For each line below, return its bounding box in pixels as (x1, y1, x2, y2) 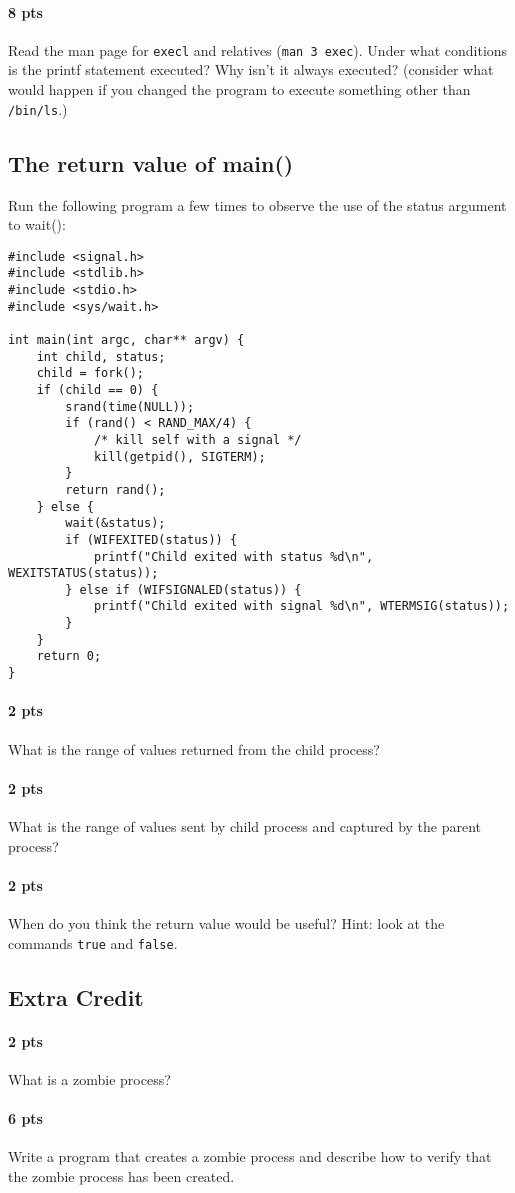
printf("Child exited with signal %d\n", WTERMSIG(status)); (93, 599, 510, 614)
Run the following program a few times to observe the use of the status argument (8, 194, 507, 215)
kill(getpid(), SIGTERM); (93, 449, 266, 464)
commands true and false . (8, 932, 178, 953)
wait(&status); (65, 516, 166, 531)
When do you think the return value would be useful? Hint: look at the (8, 912, 445, 933)
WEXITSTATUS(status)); (8, 566, 159, 581)
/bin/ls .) (8, 98, 68, 119)
